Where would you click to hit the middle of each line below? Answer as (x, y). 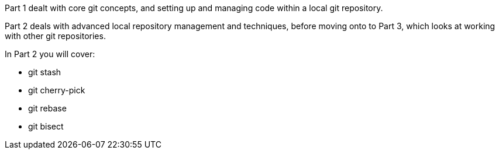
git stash (45, 72)
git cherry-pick (57, 90)
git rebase (47, 108)
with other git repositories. (55, 36)
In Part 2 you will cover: (50, 54)
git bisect (46, 126)
